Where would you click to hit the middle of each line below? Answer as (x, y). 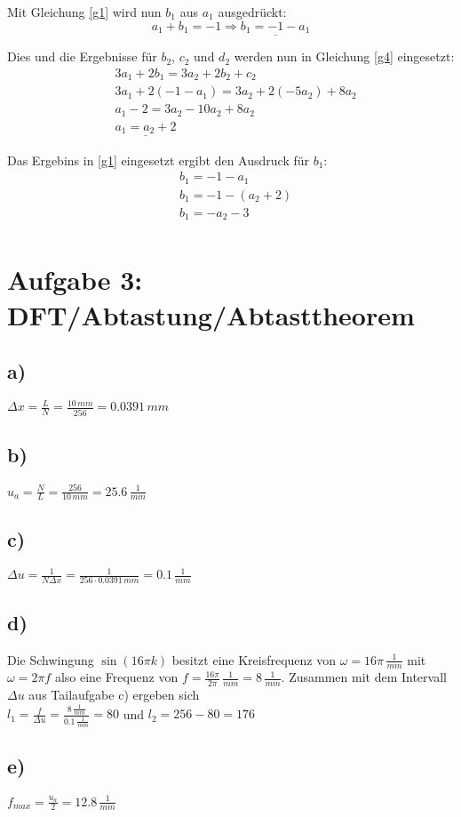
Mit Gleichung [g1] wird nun (84, 12)
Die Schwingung (51, 659)
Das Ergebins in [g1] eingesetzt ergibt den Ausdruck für (158, 160)
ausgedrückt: (252, 12)
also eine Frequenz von (116, 677)
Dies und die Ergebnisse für (82, 56)
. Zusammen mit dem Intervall (364, 677)
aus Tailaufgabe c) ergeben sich (114, 695)
